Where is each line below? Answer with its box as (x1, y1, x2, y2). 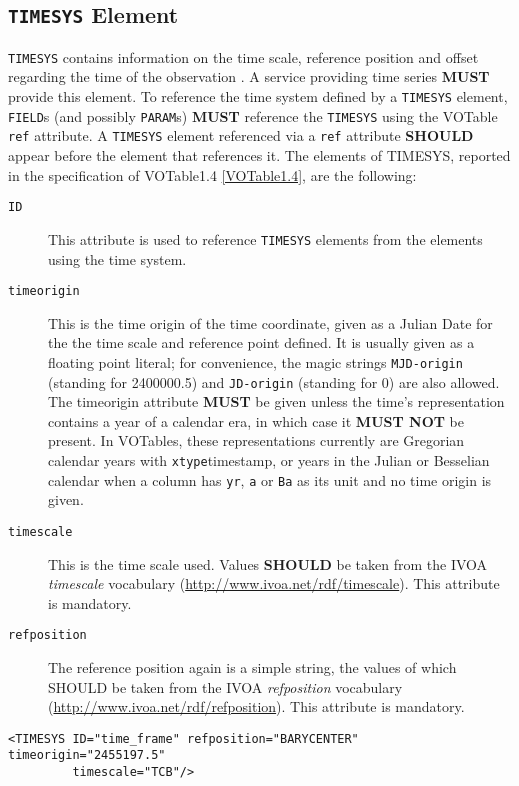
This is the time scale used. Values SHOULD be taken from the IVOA (48, 553, 488, 574)
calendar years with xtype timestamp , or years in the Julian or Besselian (48, 450, 490, 471)
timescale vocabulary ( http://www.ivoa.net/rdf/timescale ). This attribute (48, 573, 500, 594)
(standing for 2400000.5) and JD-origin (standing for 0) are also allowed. (48, 371, 500, 392)
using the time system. (48, 248, 187, 269)
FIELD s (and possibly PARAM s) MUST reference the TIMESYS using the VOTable (8, 105, 498, 126)
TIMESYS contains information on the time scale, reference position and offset (8, 46, 479, 67)
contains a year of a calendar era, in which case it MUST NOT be (48, 410, 465, 431)
